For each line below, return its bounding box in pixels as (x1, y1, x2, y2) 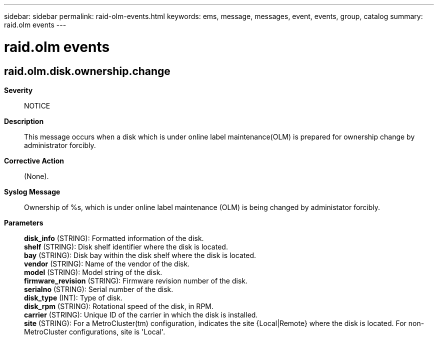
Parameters (4, 218, 43, 227)
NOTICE (24, 101, 50, 110)
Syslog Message (4, 187, 60, 196)
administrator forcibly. (24, 140, 96, 149)
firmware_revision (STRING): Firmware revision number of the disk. (24, 276, 248, 285)
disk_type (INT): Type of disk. (24, 293, 123, 302)
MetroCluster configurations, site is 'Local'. (24, 327, 165, 336)
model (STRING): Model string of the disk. (24, 267, 162, 276)
